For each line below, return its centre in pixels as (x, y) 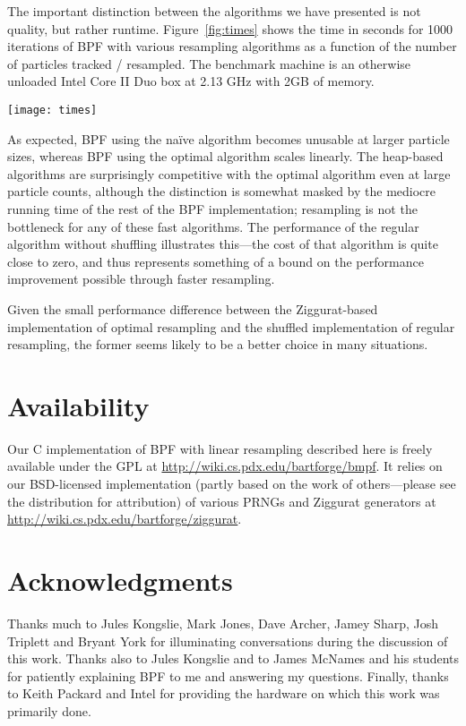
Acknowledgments (120, 581)
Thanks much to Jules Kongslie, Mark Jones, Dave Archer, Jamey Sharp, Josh (223, 623)
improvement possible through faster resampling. (141, 279)
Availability (78, 405)
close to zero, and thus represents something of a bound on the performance (216, 261)
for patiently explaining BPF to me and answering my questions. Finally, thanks (228, 675)
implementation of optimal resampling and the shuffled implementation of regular (231, 326)
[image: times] (52, 110)
